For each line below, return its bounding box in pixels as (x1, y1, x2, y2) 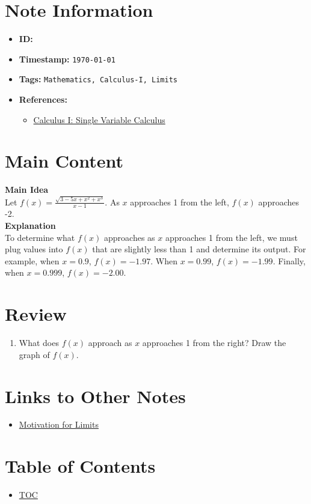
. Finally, (273, 254, 306, 267)
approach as (88, 336, 132, 349)
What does (19, 336, 59, 349)
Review (5, 302, 67, 326)
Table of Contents (5, 454, 156, 478)
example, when (5, 254, 60, 267)
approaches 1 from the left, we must (165, 231, 298, 243)
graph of (19, 348, 50, 360)
